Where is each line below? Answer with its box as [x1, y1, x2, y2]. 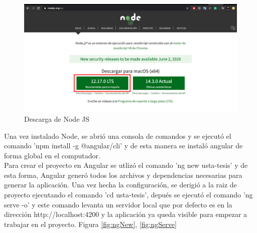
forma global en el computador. [4, 150, 100, 160]
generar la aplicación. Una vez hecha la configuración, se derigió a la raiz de [4, 179, 237, 190]
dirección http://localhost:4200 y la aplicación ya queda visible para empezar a [4, 209, 247, 219]
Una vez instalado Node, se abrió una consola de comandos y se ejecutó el [4, 130, 231, 141]
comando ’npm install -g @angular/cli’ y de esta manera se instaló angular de [4, 140, 243, 151]
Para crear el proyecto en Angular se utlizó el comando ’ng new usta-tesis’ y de [4, 160, 248, 170]
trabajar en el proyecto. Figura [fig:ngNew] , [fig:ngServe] [4, 218, 177, 229]
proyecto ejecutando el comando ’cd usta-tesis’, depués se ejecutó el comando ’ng [4, 189, 253, 200]
